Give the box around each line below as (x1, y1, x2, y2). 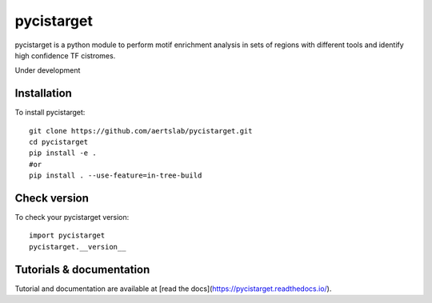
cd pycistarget (29, 138, 89, 147)
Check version (14, 192, 90, 205)
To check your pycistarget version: (14, 213, 130, 222)
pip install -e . (29, 149, 97, 157)
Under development (14, 66, 81, 75)
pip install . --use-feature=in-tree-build (29, 171, 202, 180)
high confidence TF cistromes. (14, 50, 116, 60)
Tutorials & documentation (14, 262, 150, 276)
